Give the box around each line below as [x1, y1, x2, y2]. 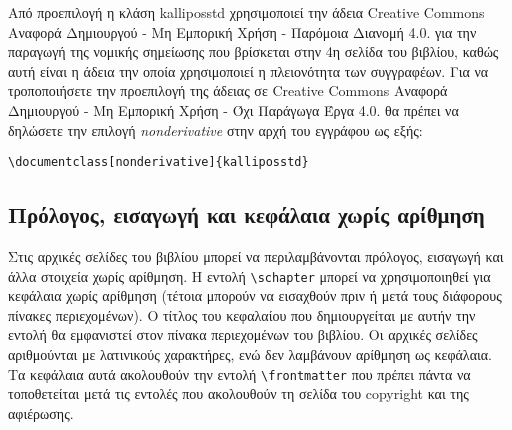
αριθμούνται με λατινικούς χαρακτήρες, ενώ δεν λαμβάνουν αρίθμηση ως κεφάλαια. [8, 344, 492, 365]
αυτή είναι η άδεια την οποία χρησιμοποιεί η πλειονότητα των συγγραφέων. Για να [8, 60, 489, 81]
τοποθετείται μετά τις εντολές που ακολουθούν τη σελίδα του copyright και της [8, 383, 469, 404]
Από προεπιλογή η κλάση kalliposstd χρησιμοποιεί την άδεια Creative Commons [8, 2, 485, 22]
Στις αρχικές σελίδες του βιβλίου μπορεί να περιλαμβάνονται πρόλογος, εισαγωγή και [8, 246, 504, 267]
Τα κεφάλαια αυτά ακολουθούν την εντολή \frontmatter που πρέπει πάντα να [8, 363, 471, 384]
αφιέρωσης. [8, 402, 74, 423]
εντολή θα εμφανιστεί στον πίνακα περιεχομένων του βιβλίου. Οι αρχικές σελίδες [8, 324, 478, 345]
